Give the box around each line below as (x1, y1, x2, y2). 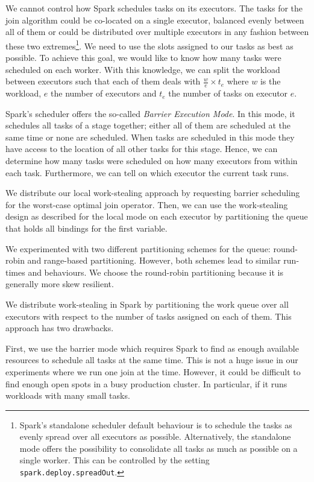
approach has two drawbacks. (5, 322, 114, 334)
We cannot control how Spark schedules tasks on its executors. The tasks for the (5, 2, 303, 14)
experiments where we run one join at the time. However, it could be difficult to (5, 365, 301, 378)
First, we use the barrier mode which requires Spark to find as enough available (5, 341, 299, 354)
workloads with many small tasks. (5, 389, 130, 402)
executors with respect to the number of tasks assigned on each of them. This (5, 309, 292, 322)
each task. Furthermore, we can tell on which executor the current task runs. (5, 166, 289, 179)
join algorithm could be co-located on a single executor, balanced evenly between (5, 13, 304, 26)
